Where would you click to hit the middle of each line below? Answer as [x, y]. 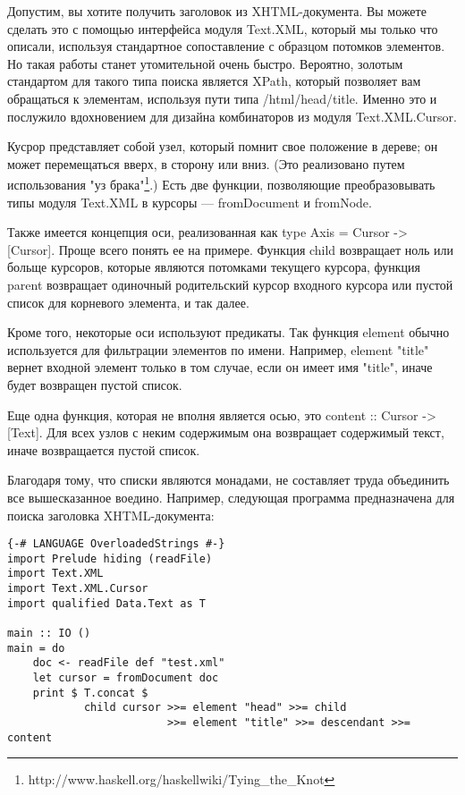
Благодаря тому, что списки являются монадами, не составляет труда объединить [228, 480]
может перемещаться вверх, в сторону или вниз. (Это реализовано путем [206, 163]
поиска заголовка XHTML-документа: [111, 515]
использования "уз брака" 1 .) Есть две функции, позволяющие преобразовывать [221, 183]
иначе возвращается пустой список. [104, 449]
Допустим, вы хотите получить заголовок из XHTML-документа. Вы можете [217, 11]
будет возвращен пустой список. [95, 384]
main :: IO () [49, 634]
